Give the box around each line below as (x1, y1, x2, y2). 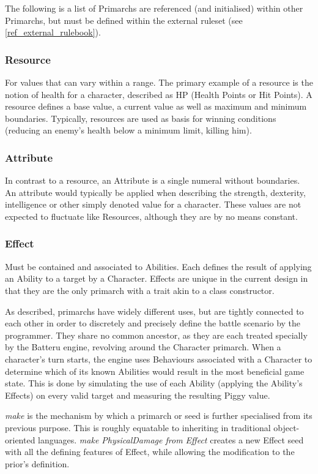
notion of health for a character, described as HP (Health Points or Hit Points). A (5, 88, 312, 100)
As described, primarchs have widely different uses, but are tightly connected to (5, 304, 304, 317)
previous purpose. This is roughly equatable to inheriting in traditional (5, 421, 271, 434)
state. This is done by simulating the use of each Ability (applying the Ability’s (5, 377, 303, 389)
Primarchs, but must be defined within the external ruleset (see (5, 13, 243, 26)
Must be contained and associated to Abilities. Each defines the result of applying (5, 260, 312, 273)
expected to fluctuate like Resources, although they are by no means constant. (5, 209, 298, 222)
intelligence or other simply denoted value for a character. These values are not (5, 198, 301, 211)
